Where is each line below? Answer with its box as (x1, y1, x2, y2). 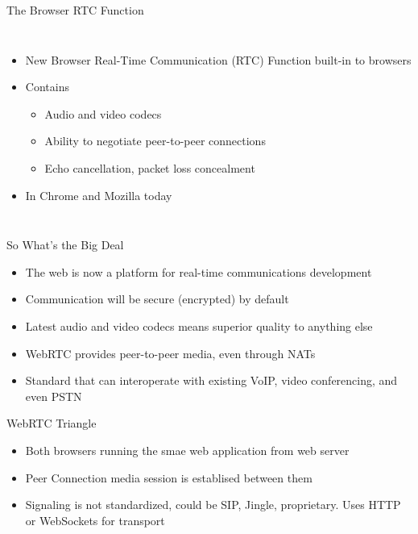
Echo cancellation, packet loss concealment (44, 159, 255, 176)
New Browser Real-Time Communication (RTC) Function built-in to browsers (25, 51, 412, 68)
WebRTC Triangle (6, 415, 97, 432)
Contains (25, 78, 69, 95)
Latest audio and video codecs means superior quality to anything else (25, 317, 373, 334)
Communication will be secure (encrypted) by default (25, 290, 289, 307)
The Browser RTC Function (6, 2, 144, 18)
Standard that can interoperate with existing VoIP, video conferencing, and (25, 372, 398, 389)
